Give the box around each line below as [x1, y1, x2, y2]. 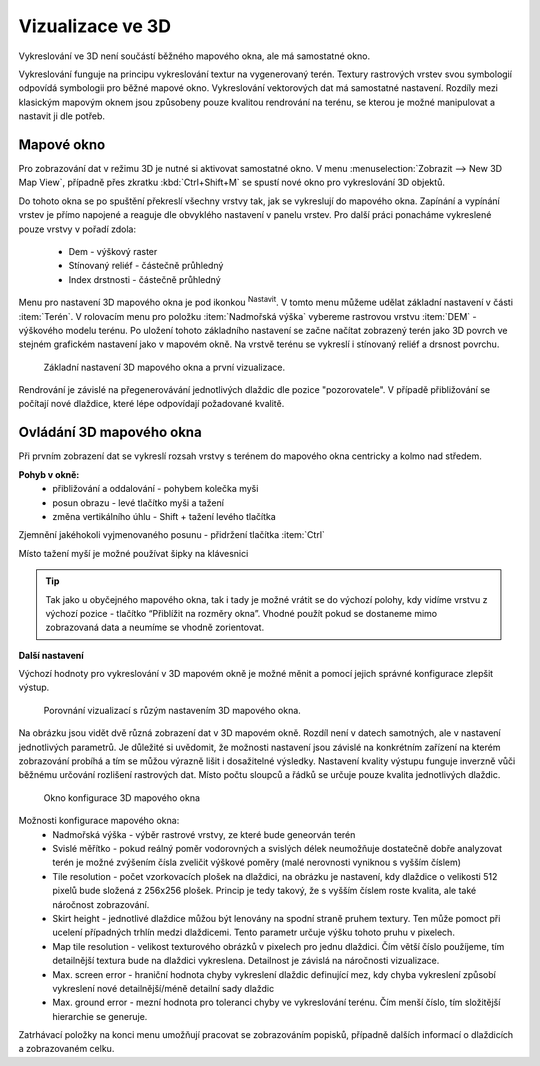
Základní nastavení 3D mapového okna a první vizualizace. [43, 361, 286, 373]
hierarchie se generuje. [52, 1010, 148, 1022]
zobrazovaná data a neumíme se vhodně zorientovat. [45, 621, 265, 634]
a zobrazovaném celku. [18, 1043, 115, 1055]
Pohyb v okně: [18, 468, 80, 480]
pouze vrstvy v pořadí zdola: [18, 223, 137, 235]
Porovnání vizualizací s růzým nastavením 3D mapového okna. [43, 704, 302, 716]
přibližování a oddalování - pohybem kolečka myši [52, 483, 259, 495]
